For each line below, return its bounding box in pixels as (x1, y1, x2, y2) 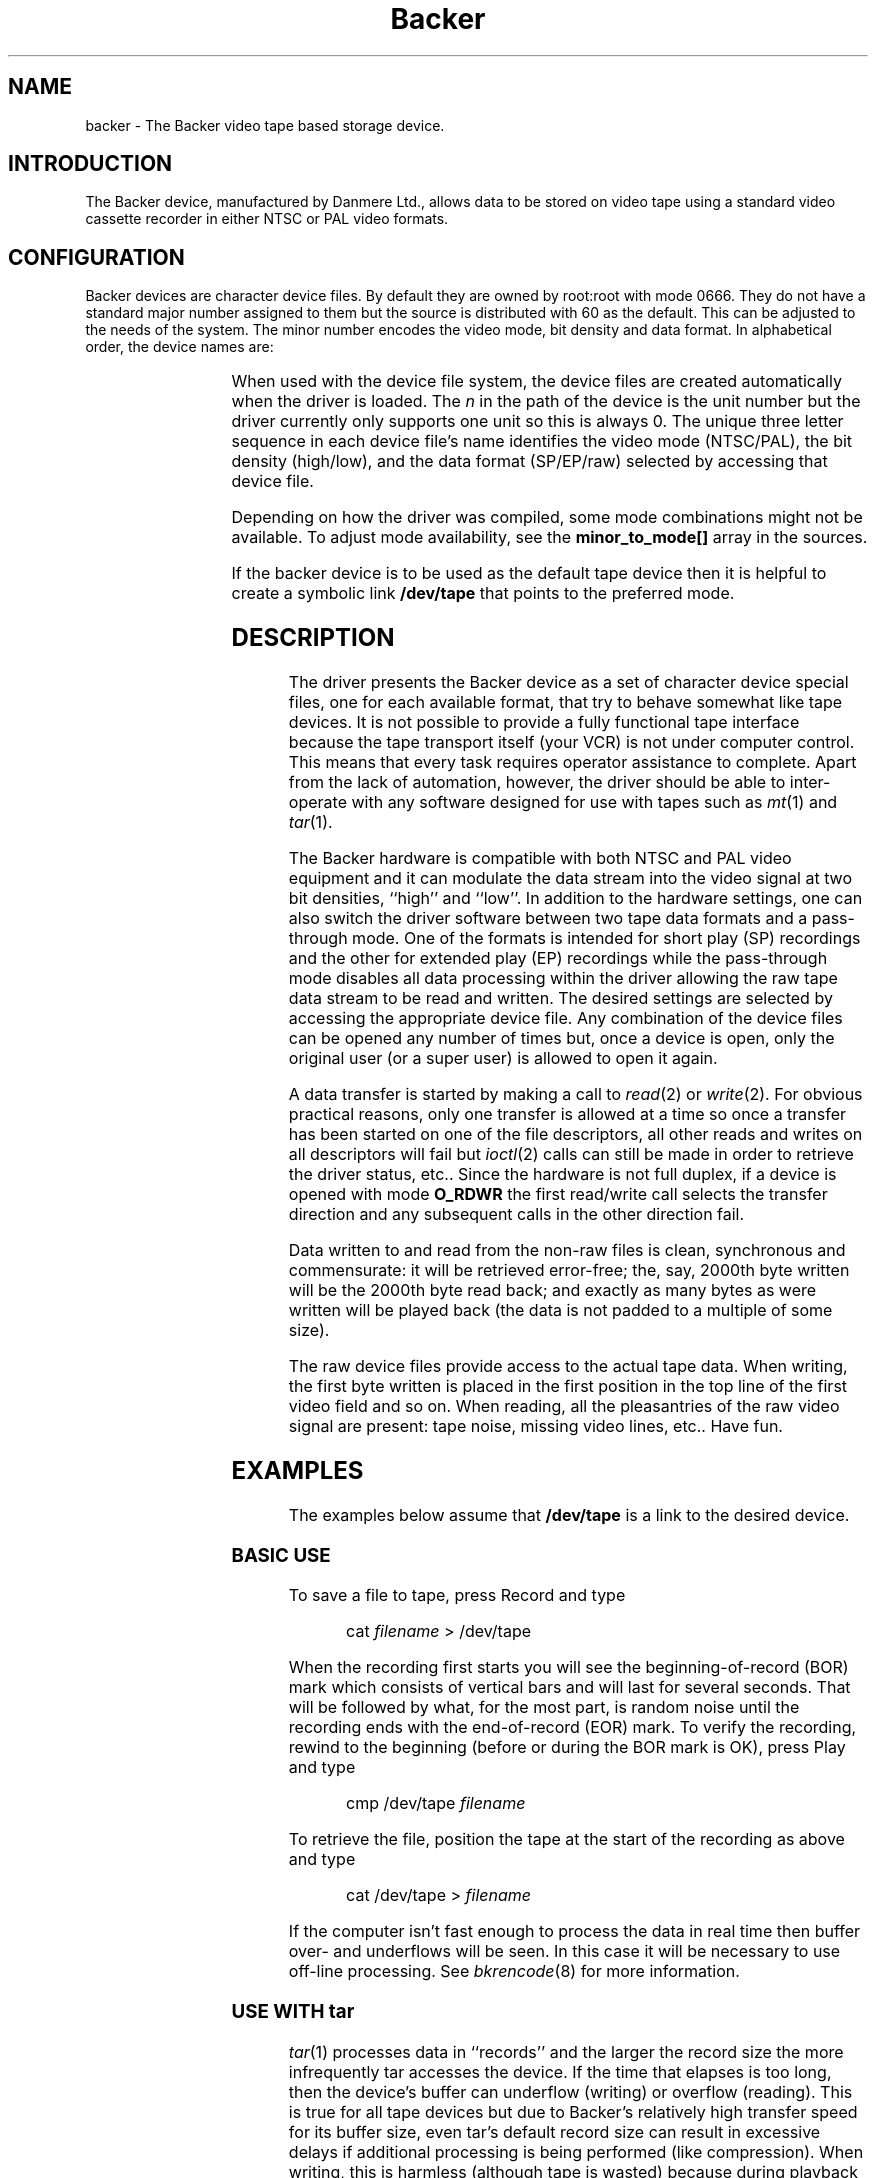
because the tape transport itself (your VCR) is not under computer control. (288, 732, 855, 753)
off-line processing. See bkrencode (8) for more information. (288, 1961, 740, 1982)
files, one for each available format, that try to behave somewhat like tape (288, 692, 843, 713)
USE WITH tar (231, 2000, 355, 2024)
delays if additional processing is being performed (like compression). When (288, 2141, 864, 2162)
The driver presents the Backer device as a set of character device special (288, 672, 849, 693)
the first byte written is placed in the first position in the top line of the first (288, 1376, 848, 1397)
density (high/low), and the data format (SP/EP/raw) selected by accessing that (231, 451, 828, 472)
